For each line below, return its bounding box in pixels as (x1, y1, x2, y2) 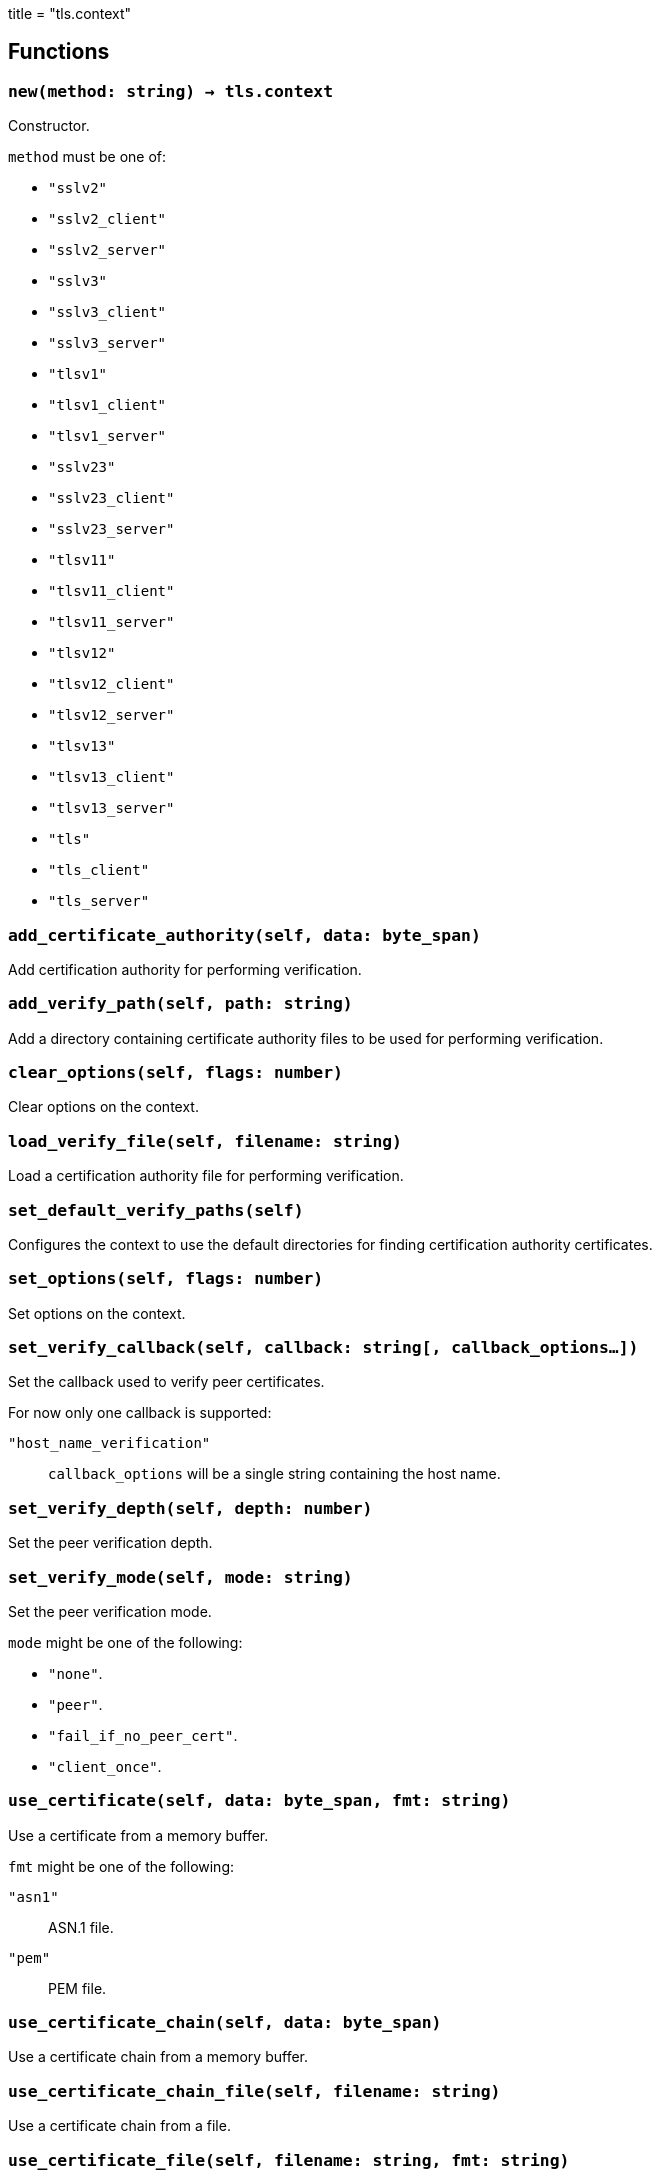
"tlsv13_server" (48, 800, 175, 817)
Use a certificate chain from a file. (8, 2117, 231, 2135)
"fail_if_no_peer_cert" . (48, 1726, 238, 1744)
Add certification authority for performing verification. (8, 960, 362, 978)
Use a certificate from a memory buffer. (8, 1826, 269, 1844)
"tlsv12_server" (48, 707, 175, 724)
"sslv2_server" (48, 242, 167, 259)
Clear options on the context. (8, 1098, 199, 1116)
